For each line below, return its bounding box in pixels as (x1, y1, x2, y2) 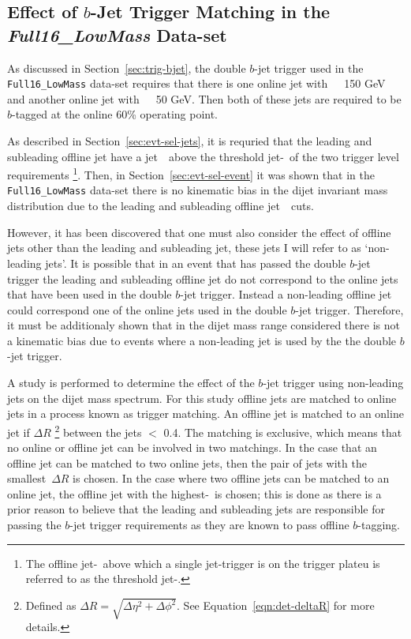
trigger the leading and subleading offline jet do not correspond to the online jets (7, 270, 398, 287)
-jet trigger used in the (254, 59, 364, 76)
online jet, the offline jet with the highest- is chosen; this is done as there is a (7, 485, 382, 502)
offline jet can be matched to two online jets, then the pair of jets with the (7, 454, 367, 471)
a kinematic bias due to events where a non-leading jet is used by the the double (7, 332, 397, 348)
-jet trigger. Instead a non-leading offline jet (180, 286, 392, 303)
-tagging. (357, 517, 400, 533)
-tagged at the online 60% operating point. (12, 106, 219, 122)
